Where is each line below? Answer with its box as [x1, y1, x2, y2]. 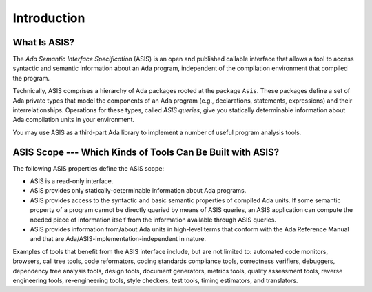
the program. [12, 74, 50, 82]
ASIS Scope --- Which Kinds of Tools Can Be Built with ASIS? [12, 146, 279, 158]
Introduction [12, 10, 85, 25]
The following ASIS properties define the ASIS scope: [12, 164, 165, 172]
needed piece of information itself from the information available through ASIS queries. [30, 216, 277, 224]
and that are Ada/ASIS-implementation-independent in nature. [30, 235, 207, 243]
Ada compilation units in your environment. [12, 116, 134, 124]
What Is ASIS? [12, 36, 75, 48]
